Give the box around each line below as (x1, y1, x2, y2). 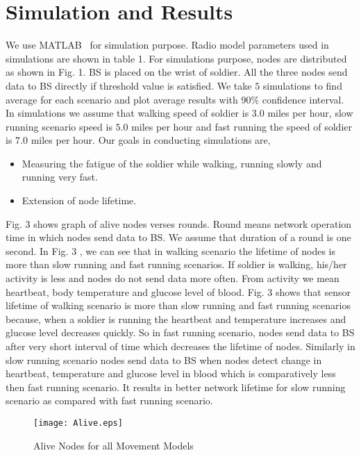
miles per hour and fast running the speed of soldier (131, 119, 352, 133)
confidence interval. (262, 92, 344, 106)
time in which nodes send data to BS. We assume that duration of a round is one (6, 230, 351, 245)
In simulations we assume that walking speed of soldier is (6, 106, 249, 120)
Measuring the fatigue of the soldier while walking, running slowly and (22, 156, 322, 170)
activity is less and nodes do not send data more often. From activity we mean (6, 271, 339, 286)
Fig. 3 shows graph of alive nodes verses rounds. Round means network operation (6, 216, 352, 231)
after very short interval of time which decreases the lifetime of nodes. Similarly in (6, 339, 355, 353)
